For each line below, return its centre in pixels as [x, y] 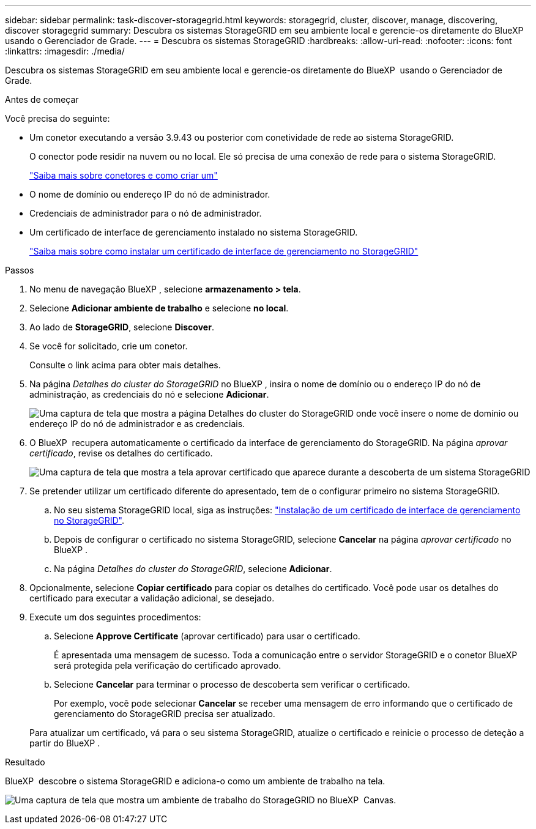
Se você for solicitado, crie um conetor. [109, 346]
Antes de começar [42, 99]
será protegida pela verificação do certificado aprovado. [168, 665]
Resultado [25, 762]
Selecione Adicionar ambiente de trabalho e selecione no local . [159, 308]
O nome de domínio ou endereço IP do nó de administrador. [150, 194]
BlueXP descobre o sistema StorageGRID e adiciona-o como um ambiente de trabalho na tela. [195, 781]
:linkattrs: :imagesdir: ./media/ [65, 51]
